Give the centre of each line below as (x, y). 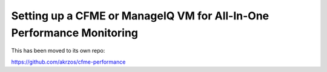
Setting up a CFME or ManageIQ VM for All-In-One (140, 16)
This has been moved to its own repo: (58, 51)
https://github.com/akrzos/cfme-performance (68, 62)
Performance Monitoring (75, 33)
